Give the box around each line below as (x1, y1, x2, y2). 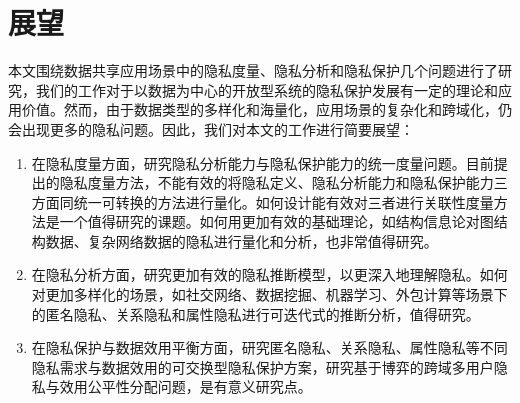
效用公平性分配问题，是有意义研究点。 (59, 376, 312, 397)
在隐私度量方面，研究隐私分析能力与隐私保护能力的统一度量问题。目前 (31, 152, 494, 173)
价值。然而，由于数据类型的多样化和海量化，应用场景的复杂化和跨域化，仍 (21, 99, 512, 120)
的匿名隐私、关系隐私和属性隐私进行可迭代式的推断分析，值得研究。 (31, 303, 480, 324)
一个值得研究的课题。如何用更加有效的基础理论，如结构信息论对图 (59, 211, 494, 232)
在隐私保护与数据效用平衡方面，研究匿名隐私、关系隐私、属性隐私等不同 (31, 337, 508, 358)
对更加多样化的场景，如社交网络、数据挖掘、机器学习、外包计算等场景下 (31, 284, 508, 305)
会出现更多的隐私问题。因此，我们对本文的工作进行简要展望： (8, 118, 414, 139)
